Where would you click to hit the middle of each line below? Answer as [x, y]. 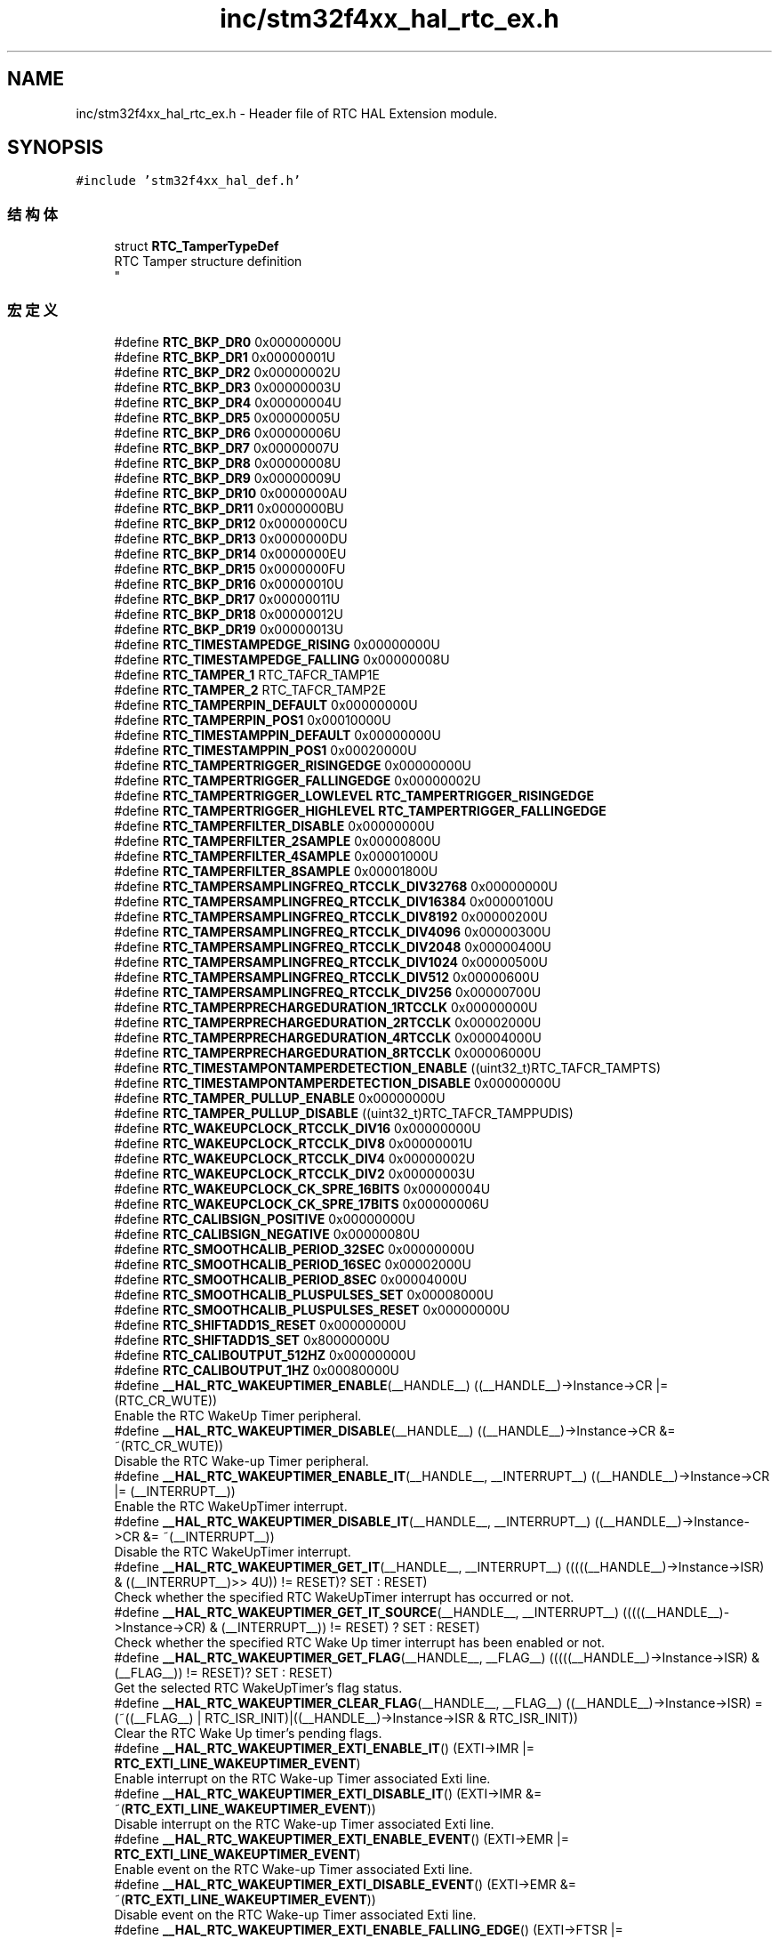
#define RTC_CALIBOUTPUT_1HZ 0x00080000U [257, 1370]
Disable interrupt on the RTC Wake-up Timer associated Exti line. [304, 1823]
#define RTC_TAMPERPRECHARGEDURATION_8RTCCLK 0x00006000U [328, 1052]
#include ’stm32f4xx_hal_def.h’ [189, 181]
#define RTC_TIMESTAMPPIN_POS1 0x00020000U [265, 750]
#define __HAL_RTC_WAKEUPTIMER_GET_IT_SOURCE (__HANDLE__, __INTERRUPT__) [367, 1612]
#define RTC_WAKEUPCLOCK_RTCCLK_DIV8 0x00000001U [293, 1143]
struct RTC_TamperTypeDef [197, 246]
